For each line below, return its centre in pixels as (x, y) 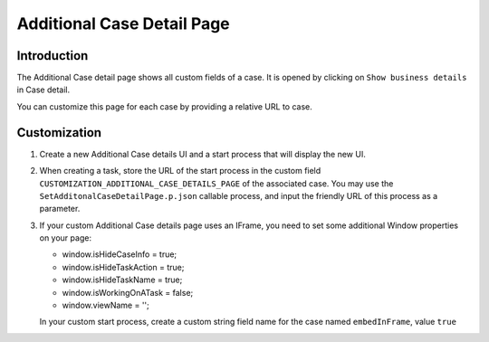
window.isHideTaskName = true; (122, 280)
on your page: (66, 238)
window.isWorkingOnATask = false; (128, 292)
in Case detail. (43, 90)
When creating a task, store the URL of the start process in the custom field (180, 171)
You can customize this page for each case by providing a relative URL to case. (164, 106)
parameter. (60, 209)
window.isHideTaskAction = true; (123, 267)
